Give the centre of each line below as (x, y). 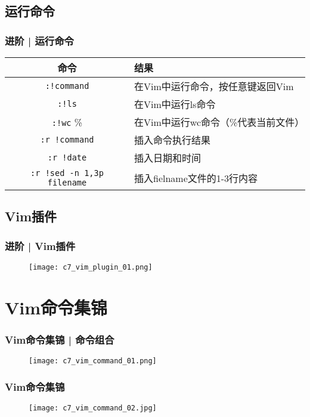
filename (67, 183)
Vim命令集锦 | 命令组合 (60, 339)
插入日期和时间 (168, 158)
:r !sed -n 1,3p (67, 173)
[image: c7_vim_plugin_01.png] (91, 267)
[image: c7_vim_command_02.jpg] (93, 408)
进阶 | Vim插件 (40, 245)
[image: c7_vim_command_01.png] (93, 361)
